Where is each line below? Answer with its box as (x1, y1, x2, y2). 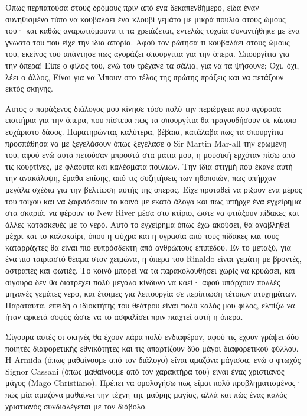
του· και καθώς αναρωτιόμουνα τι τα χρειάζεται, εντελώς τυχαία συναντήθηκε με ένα (5, 24, 300, 37)
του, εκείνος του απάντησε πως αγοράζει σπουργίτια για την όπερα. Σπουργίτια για (5, 47, 290, 60)
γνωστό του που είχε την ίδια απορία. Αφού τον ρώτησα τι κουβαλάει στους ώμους (5, 35, 290, 48)
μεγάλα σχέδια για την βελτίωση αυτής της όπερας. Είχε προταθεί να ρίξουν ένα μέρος (5, 183, 302, 195)
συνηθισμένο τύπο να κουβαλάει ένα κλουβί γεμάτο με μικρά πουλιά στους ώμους (5, 12, 286, 25)
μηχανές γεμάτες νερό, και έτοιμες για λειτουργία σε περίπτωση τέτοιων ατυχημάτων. (5, 287, 297, 300)
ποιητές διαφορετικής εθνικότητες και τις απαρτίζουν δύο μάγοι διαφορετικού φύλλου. (5, 342, 299, 354)
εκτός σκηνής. (5, 82, 53, 95)
